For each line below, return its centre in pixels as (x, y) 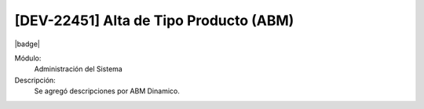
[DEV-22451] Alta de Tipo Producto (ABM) (154, 20)
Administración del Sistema (79, 69)
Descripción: (35, 80)
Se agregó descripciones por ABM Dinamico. (107, 91)
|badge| (27, 44)
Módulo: (28, 58)
